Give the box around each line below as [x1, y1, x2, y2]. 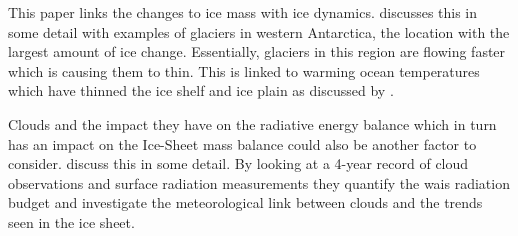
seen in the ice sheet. [8, 211, 135, 232]
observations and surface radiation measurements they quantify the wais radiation [8, 172, 510, 193]
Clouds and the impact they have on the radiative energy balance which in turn [8, 113, 497, 134]
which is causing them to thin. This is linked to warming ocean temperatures [8, 60, 480, 81]
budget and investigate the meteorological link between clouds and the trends [8, 192, 483, 213]
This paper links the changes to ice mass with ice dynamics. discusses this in [8, 2, 478, 22]
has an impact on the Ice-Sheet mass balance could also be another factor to [8, 133, 477, 154]
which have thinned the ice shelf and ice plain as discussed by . [8, 80, 394, 101]
